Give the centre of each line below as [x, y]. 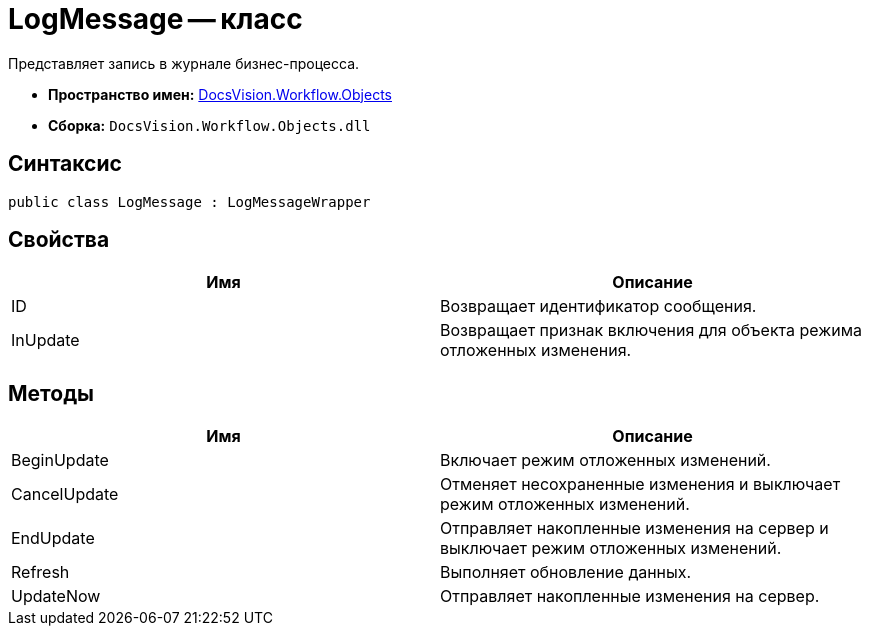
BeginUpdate [60, 460]
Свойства [59, 240]
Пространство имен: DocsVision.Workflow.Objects [220, 94]
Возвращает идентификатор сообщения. [598, 306]
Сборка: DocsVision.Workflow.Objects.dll [209, 125]
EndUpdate [53, 538]
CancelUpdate [65, 494]
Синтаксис [65, 164]
